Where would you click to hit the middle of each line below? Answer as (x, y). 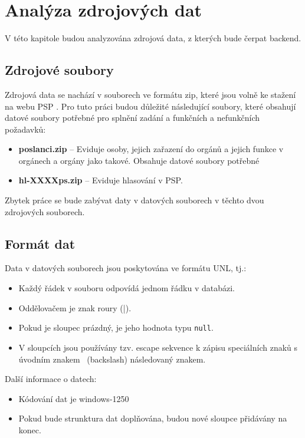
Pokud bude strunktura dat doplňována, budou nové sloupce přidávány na (153, 418)
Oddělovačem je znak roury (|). (75, 307)
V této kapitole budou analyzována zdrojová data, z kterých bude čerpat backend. (153, 38)
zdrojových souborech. (45, 211)
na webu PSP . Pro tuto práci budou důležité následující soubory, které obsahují (150, 106)
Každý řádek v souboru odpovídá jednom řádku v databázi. (127, 288)
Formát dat (40, 243)
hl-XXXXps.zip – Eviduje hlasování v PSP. (101, 180)
